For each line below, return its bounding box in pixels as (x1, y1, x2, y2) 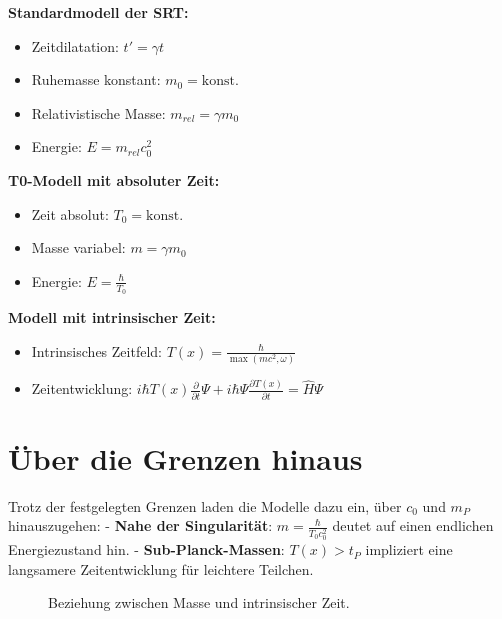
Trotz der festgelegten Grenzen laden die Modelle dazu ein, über (8, 495, 402, 516)
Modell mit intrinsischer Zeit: (8, 306, 216, 327)
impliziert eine (365, 539, 453, 560)
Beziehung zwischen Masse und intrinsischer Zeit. (48, 592, 350, 613)
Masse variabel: (31, 237, 126, 258)
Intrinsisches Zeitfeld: (31, 340, 162, 361)
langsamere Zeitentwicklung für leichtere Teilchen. (8, 558, 314, 579)
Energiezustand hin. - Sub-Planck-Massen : (8, 539, 285, 560)
